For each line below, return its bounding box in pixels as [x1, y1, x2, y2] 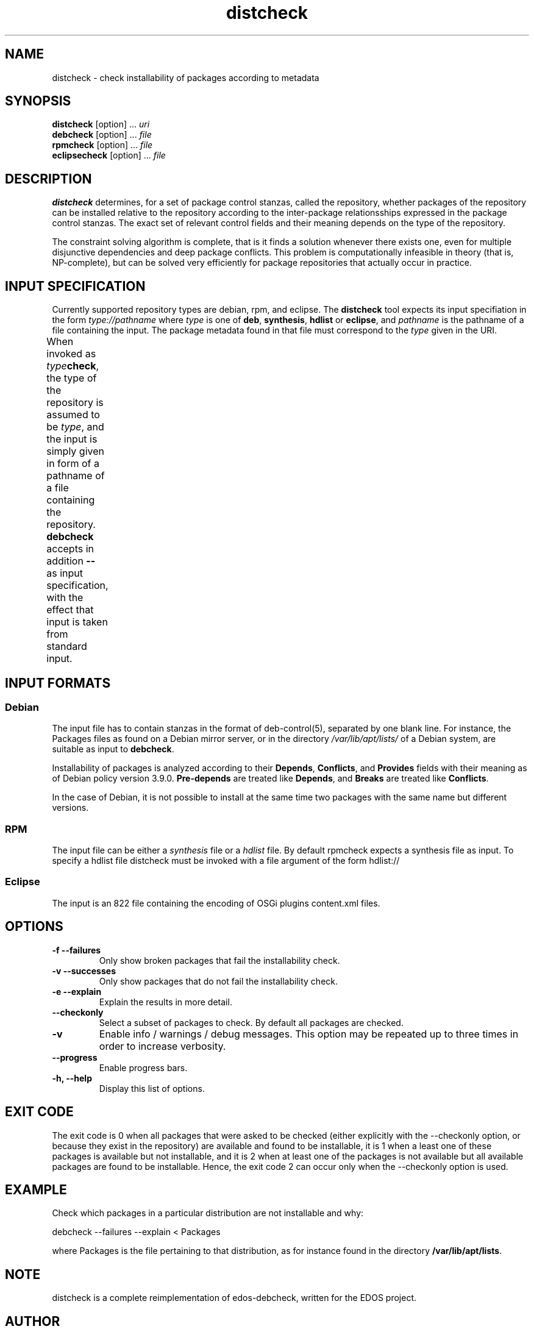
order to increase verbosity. [99, 1039, 226, 1052]
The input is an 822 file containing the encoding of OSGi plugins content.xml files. [52, 897, 380, 908]
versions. [52, 802, 89, 813]
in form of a [46, 457, 99, 470]
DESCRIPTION [5, 171, 92, 187]
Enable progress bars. [99, 1062, 188, 1073]
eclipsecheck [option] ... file [52, 150, 166, 161]
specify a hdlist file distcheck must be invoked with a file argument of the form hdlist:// [52, 855, 400, 866]
